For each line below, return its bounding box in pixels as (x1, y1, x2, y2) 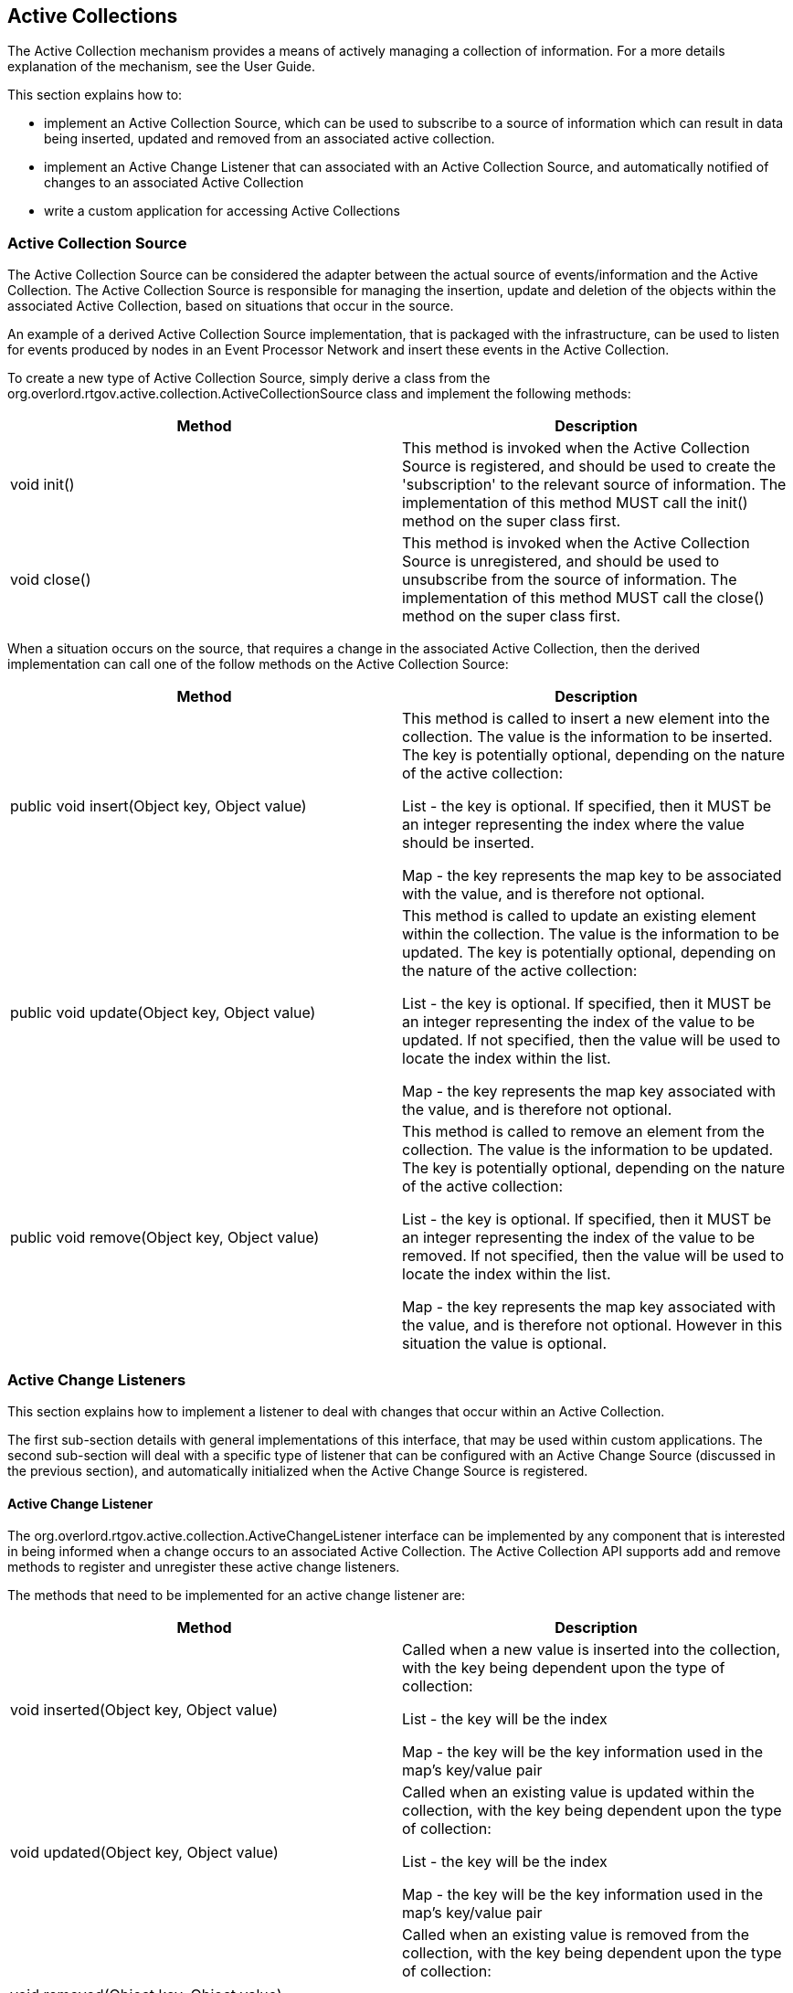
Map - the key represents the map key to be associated (402, 866, 782, 885)
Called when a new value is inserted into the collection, (402, 1640, 781, 1659)
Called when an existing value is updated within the (402, 1783, 755, 1802)
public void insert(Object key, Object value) (10, 797, 307, 816)
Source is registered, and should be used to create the (402, 457, 776, 476)
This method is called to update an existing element (402, 906, 756, 926)
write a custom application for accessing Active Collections (44, 203, 400, 219)
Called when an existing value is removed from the (402, 1925, 750, 1945)
